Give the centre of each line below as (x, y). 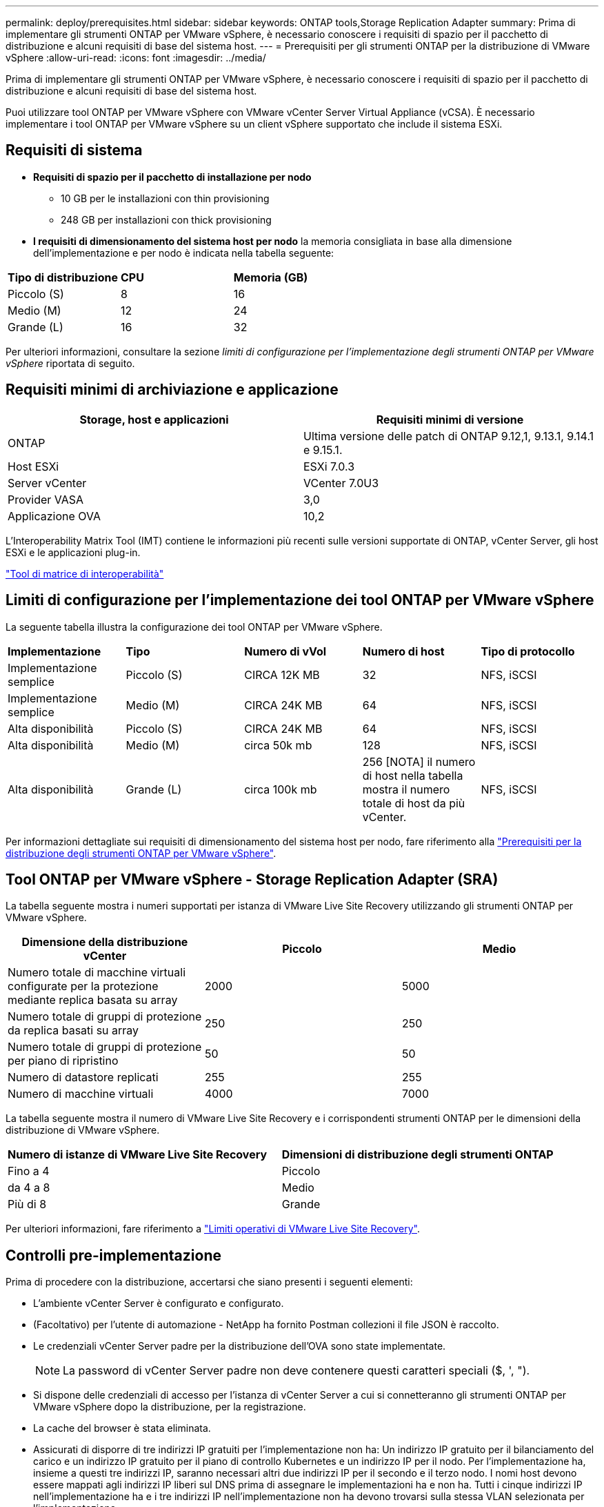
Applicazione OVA (54, 516)
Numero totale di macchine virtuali (97, 973)
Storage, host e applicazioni (154, 419)
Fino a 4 (29, 1171)
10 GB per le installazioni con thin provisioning (165, 198)
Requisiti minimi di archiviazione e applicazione (172, 390)
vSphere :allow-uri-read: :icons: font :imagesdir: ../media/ (136, 58)
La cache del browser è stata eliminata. (122, 1428)
